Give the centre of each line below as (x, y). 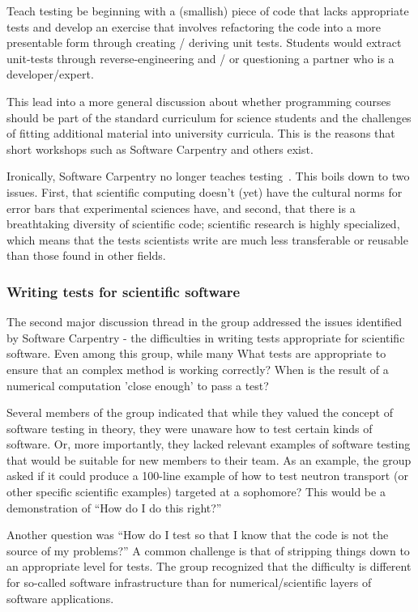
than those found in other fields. (86, 255)
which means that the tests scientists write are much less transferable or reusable (207, 239)
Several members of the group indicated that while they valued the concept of (200, 412)
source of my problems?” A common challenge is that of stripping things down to (208, 550)
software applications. (60, 598)
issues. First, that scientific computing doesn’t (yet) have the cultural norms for (205, 191)
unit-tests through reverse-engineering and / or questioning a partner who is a (200, 58)
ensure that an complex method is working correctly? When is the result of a (198, 369)
